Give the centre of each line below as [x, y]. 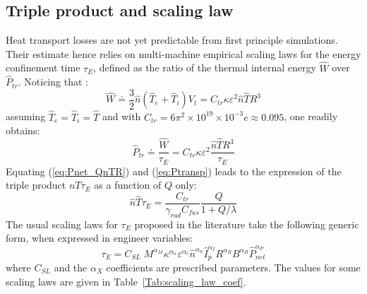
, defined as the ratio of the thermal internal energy [205, 67]
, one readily [311, 116]
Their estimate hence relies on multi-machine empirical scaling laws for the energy [183, 53]
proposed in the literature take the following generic [247, 224]
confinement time [43, 67]
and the [71, 267]
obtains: [23, 130]
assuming [26, 116]
